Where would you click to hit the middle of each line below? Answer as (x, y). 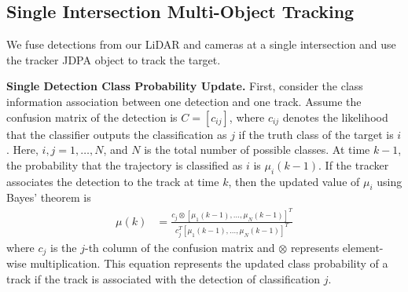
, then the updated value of (294, 181)
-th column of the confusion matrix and (180, 247)
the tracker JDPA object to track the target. (114, 59)
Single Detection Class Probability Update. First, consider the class (185, 86)
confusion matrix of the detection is (92, 117)
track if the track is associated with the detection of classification (164, 278)
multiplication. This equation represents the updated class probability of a (209, 263)
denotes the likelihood (335, 117)
